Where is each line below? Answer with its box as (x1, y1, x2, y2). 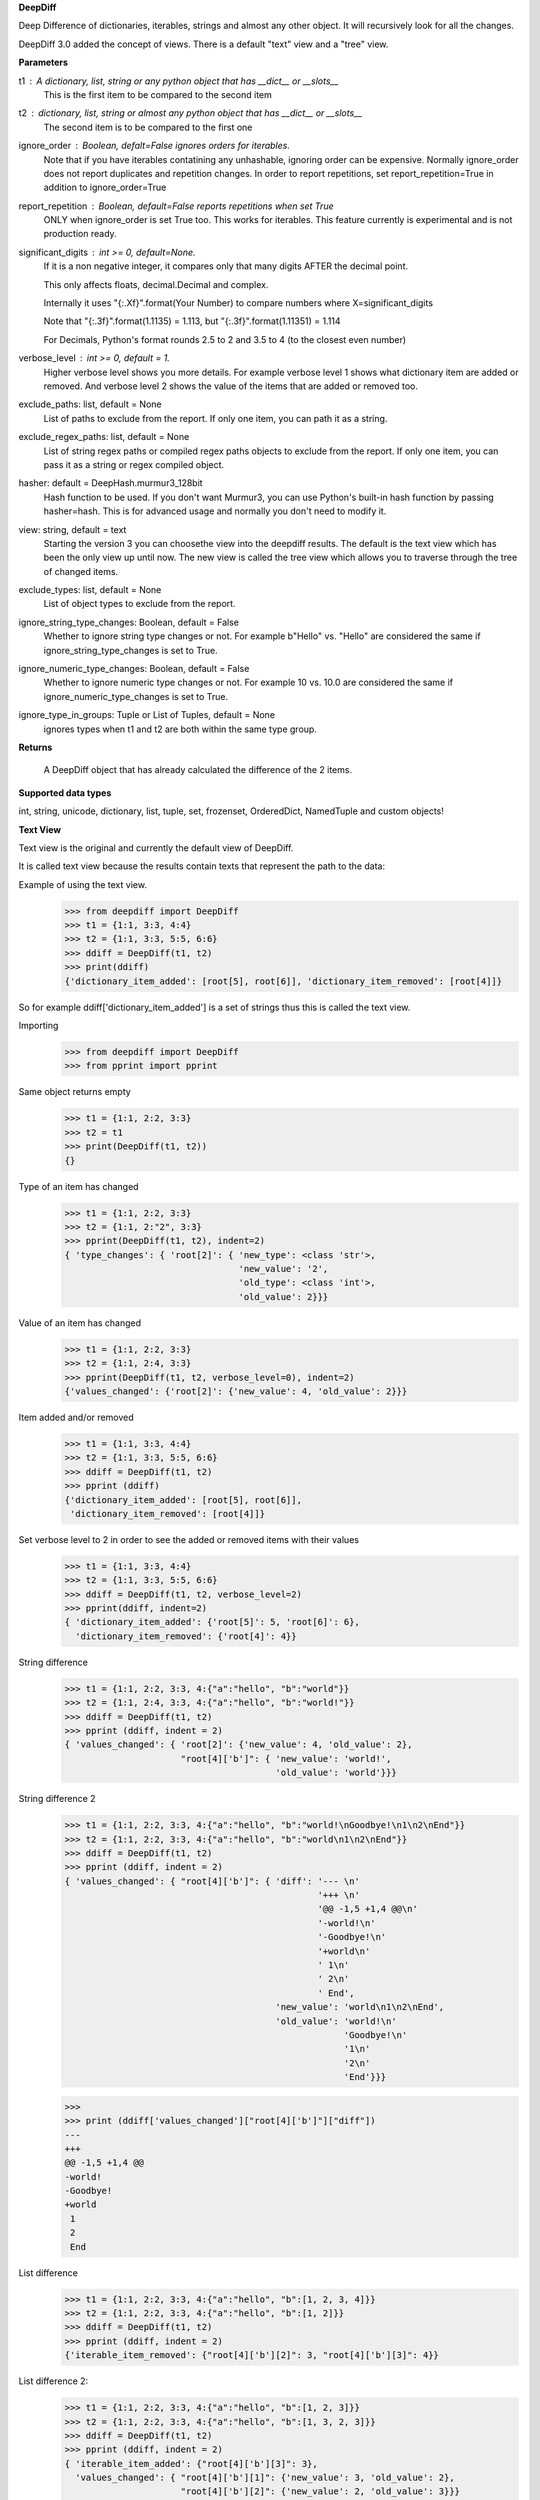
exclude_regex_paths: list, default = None (18, 431, 190, 443)
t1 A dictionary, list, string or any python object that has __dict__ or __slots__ (18, 75, 339, 87)
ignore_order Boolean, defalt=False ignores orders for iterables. (18, 140, 290, 152)
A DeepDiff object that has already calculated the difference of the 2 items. (43, 764, 353, 776)
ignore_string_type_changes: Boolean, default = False (18, 616, 240, 628)
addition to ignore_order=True (43, 181, 167, 194)
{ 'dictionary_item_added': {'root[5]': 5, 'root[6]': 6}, (64, 1616, 360, 1628)
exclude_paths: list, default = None (18, 398, 162, 410)
